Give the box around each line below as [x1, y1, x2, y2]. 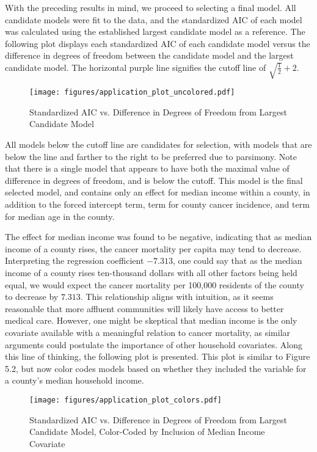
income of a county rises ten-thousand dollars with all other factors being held [5, 266, 297, 279]
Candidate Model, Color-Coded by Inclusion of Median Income [29, 425, 265, 438]
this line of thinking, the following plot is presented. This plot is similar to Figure [5, 350, 310, 363]
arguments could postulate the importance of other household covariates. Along [5, 338, 302, 351]
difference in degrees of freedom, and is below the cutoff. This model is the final [5, 173, 303, 186]
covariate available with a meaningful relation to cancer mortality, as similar [5, 326, 291, 338]
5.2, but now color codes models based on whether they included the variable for [5, 362, 307, 374]
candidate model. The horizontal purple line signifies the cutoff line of [5, 60, 266, 73]
